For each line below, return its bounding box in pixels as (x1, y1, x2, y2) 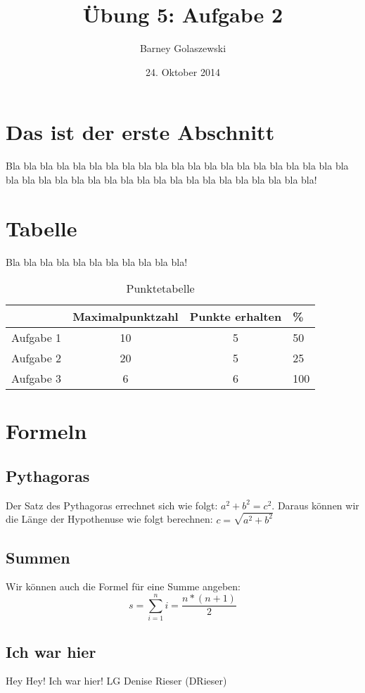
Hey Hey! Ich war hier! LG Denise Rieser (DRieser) (6, 673, 227, 688)
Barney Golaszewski (139, 41, 226, 56)
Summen (6, 546, 70, 568)
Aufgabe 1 (11, 329, 62, 346)
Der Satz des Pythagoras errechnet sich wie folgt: (6, 497, 218, 512)
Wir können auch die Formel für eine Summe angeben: (6, 579, 241, 594)
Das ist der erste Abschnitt (6, 117, 275, 146)
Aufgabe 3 (11, 370, 62, 387)
